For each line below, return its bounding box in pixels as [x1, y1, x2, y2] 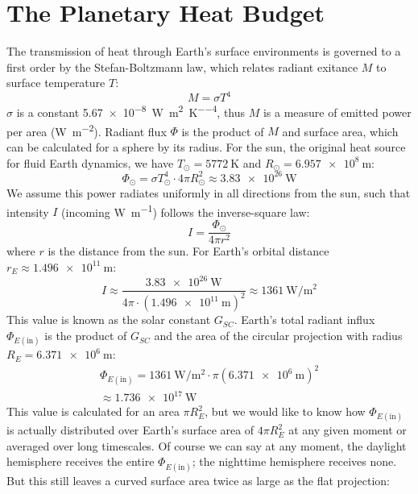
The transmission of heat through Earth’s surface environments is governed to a [6, 43, 401, 60]
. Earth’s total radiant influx [234, 311, 375, 328]
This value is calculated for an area [6, 403, 180, 420]
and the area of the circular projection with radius [154, 327, 403, 344]
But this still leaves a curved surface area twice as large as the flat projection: [6, 471, 391, 488]
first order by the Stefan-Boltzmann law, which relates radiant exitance [6, 58, 358, 75]
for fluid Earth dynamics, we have [6, 154, 174, 171]
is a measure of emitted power [263, 104, 412, 121]
